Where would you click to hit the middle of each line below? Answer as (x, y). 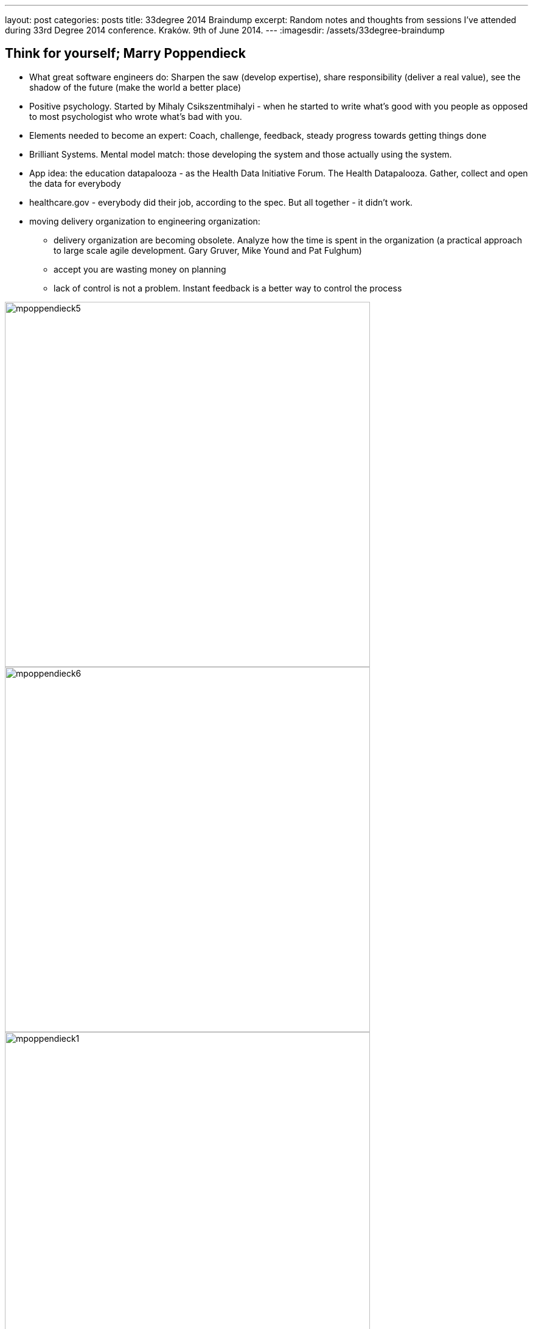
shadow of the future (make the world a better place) (135, 87)
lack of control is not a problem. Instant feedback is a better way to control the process (228, 288)
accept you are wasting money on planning (140, 269)
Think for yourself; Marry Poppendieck (125, 54)
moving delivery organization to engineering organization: (145, 221)
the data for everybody (75, 183)
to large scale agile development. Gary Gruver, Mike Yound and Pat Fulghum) (208, 250)
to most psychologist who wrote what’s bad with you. (136, 116)
